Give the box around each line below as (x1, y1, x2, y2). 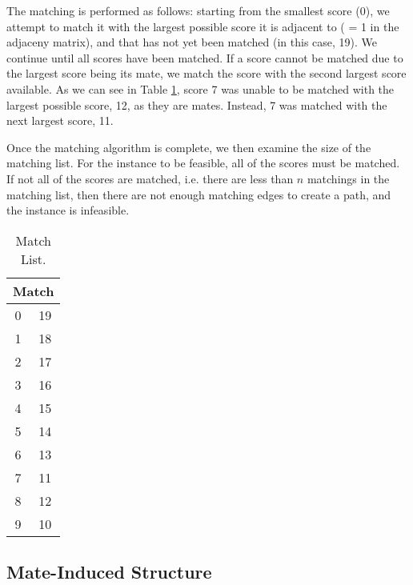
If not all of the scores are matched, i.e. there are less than (6, 170, 294, 186)
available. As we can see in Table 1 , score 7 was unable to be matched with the (6, 80, 395, 97)
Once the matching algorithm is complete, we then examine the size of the (6, 138, 371, 155)
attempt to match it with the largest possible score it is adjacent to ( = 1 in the (6, 18, 399, 34)
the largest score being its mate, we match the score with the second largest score (6, 65, 407, 82)
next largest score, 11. (6, 112, 114, 129)
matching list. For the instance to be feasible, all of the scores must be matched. (6, 154, 400, 171)
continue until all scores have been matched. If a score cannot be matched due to (6, 49, 403, 66)
